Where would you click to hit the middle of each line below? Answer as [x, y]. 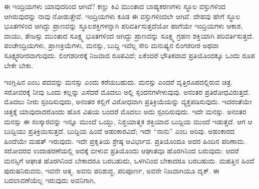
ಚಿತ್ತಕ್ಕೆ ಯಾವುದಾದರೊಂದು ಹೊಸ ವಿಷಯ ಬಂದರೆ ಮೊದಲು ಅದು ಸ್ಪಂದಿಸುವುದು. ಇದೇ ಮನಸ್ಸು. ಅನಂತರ [125, 111]
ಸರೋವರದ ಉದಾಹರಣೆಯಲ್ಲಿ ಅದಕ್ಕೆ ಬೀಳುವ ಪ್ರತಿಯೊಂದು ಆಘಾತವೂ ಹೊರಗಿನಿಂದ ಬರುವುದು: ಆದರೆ [121, 151]
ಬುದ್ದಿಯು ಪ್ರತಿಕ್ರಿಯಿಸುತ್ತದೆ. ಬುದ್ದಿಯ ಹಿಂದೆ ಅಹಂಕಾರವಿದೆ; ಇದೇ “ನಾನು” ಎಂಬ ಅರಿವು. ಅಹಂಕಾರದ [119, 131]
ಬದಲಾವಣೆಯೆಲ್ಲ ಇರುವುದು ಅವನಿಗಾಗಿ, [50, 180]
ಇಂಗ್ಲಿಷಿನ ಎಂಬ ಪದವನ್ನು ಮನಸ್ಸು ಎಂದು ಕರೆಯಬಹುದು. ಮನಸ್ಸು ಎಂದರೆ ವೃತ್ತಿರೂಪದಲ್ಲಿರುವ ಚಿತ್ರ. [118, 82]
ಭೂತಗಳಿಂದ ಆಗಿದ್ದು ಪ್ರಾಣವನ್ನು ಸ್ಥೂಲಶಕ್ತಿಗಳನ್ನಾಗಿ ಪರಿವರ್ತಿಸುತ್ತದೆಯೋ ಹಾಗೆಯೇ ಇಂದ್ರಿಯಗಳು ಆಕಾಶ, [123, 26]
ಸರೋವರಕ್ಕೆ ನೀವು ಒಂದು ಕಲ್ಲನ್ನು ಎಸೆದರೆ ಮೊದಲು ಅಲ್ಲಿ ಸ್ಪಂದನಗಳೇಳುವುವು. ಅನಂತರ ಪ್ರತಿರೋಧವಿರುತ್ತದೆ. [127, 91]
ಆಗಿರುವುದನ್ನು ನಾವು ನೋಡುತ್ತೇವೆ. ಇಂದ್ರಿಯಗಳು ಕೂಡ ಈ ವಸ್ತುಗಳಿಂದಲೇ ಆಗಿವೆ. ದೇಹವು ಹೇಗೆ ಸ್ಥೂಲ [122, 16]
